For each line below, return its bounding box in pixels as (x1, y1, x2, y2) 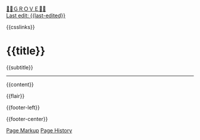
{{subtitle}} (6, 63, 34, 71)
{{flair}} (6, 92, 25, 99)
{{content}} (6, 81, 34, 88)
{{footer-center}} (6, 115, 48, 122)
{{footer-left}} (6, 104, 40, 111)
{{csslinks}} (6, 24, 35, 30)
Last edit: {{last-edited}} (6, 12, 65, 19)
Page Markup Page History (6, 126, 73, 134)
